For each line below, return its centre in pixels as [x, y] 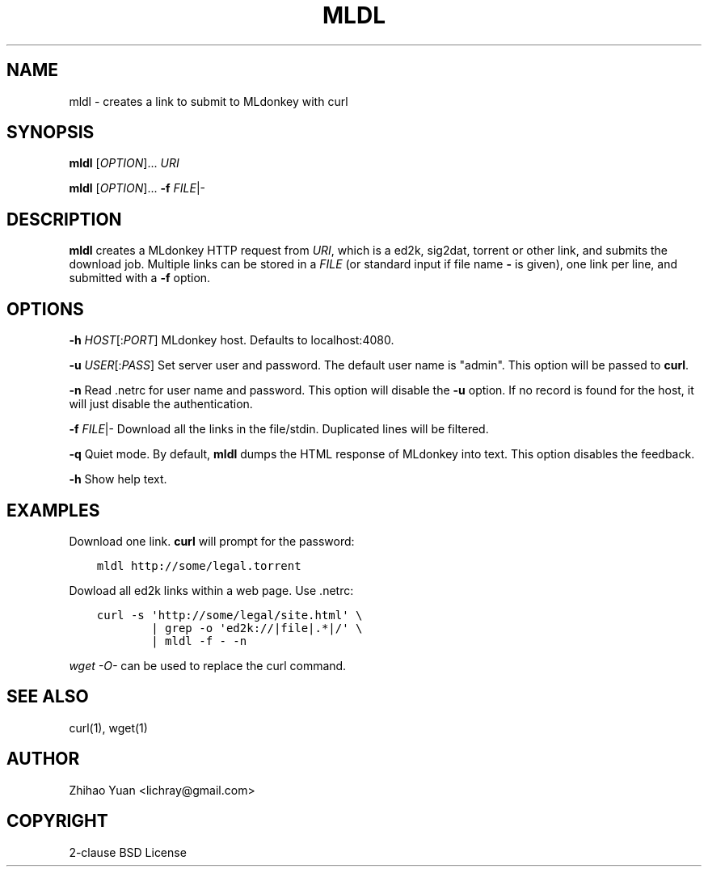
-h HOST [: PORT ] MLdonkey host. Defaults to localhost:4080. [232, 340]
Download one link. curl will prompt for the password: [212, 541]
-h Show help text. [118, 479]
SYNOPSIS [51, 133]
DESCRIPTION [64, 219]
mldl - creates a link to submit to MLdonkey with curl [209, 101]
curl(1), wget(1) [108, 727]
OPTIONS [45, 309]
